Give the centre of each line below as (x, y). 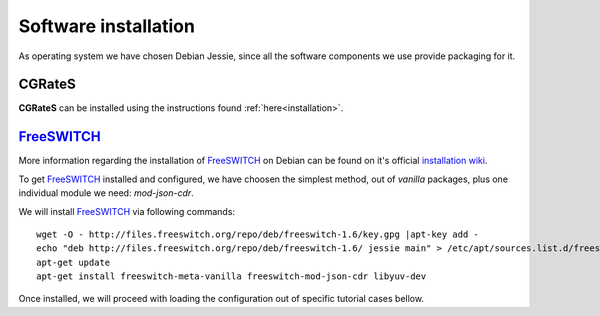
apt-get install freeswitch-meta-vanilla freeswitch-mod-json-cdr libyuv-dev (231, 276)
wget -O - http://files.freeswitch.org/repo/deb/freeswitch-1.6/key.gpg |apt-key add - (258, 234)
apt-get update (73, 262)
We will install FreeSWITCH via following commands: (126, 211)
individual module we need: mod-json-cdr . (106, 193)
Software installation (106, 26)
